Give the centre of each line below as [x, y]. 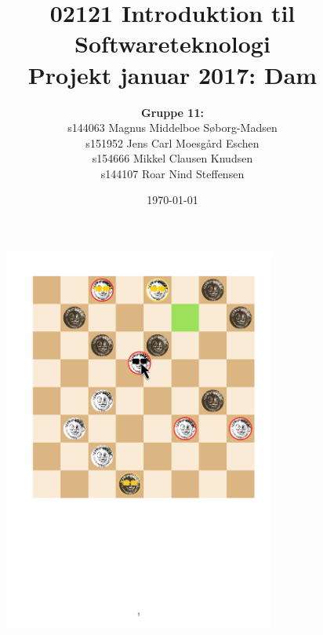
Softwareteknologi [172, 44]
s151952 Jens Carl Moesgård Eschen [172, 142]
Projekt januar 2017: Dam [172, 74]
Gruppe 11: [172, 112]
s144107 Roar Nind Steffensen [172, 173]
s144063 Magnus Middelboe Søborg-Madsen [172, 128]
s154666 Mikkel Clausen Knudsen [172, 158]
